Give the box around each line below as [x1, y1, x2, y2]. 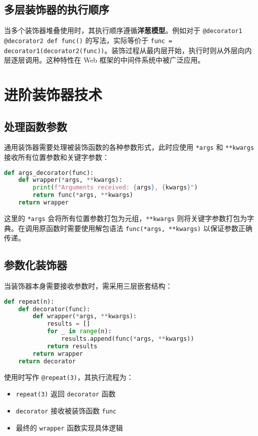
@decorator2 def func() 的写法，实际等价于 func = [4, 35, 172, 45]
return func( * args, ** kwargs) [33, 191, 133, 199]
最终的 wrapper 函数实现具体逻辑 [16, 422, 123, 432]
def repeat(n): [4, 298, 55, 305]
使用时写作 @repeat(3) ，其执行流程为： [4, 371, 134, 382]
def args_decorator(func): [4, 169, 94, 176]
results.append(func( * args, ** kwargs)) [61, 335, 194, 343]
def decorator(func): [18, 305, 90, 313]
